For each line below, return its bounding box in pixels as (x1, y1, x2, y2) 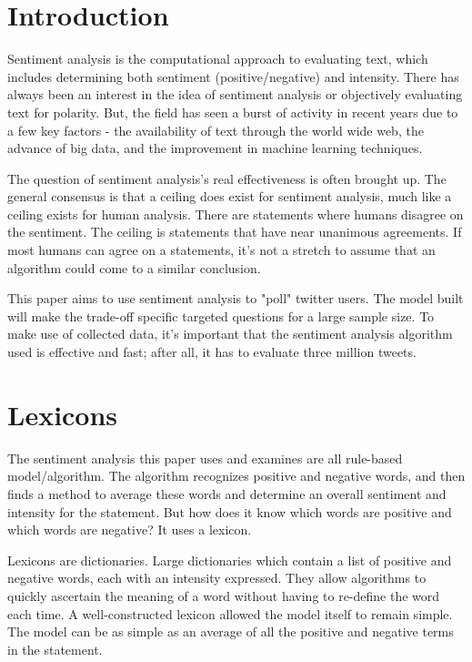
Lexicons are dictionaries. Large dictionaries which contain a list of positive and (7, 550, 452, 569)
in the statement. (7, 639, 103, 658)
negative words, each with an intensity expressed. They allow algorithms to (7, 568, 427, 587)
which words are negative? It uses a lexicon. (7, 520, 252, 539)
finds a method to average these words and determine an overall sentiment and (7, 484, 447, 503)
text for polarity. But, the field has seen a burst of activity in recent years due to (7, 102, 458, 121)
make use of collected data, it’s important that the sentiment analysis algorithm (7, 324, 453, 343)
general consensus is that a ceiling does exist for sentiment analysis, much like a (7, 187, 452, 206)
